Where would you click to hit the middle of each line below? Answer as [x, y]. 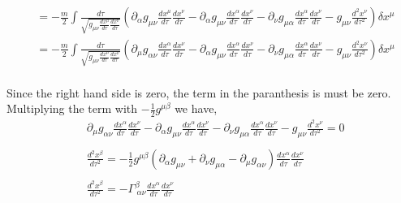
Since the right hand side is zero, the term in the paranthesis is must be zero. [199, 92]
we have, [196, 108]
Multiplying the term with [72, 108]
